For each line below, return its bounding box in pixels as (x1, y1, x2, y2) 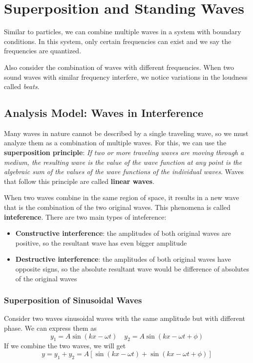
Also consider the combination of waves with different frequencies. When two (4, 62, 234, 72)
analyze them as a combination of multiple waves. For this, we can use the (4, 137, 227, 148)
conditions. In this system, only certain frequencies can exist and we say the (4, 36, 232, 46)
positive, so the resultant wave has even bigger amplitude (15, 237, 187, 248)
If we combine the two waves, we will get (4, 340, 126, 351)
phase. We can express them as (4, 323, 97, 333)
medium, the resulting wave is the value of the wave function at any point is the (4, 157, 242, 167)
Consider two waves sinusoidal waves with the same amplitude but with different (4, 313, 245, 323)
